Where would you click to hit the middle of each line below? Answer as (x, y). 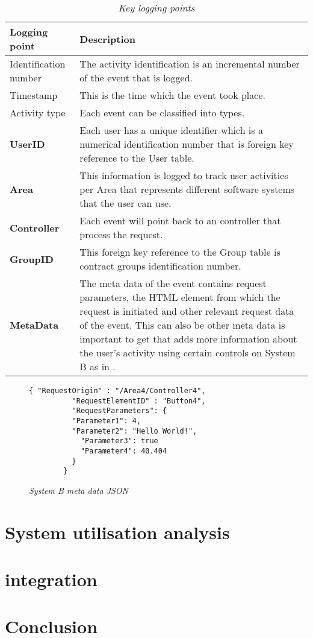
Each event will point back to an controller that (180, 220)
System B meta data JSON (79, 490)
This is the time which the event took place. (172, 95)
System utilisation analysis (117, 532)
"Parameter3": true (119, 441)
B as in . (98, 366)
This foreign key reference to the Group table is (180, 252)
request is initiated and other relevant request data (187, 311)
